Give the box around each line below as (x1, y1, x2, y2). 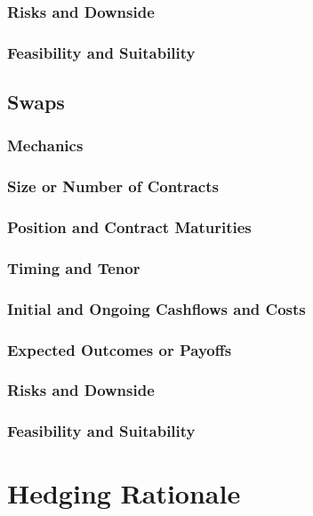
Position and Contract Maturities (7, 216, 252, 238)
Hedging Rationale (7, 475, 241, 512)
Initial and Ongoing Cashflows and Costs (7, 297, 306, 319)
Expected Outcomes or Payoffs (7, 338, 232, 360)
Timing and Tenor (7, 256, 140, 278)
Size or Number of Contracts (7, 175, 219, 198)
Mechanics (7, 134, 84, 157)
